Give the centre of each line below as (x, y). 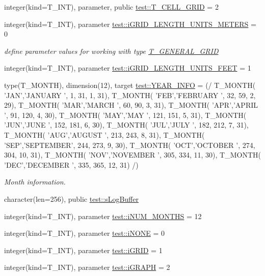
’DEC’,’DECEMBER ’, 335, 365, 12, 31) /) (71, 164)
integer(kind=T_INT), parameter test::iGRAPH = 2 (87, 267)
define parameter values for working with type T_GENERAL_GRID (111, 51)
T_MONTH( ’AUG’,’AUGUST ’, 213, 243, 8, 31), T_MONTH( (104, 134)
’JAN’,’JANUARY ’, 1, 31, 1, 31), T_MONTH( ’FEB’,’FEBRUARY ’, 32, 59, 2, (130, 95)
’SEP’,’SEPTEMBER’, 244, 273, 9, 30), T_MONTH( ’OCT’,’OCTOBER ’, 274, (130, 145)
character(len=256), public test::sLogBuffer (71, 198)
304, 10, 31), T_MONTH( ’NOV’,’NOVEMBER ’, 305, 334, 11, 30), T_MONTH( (133, 155)
